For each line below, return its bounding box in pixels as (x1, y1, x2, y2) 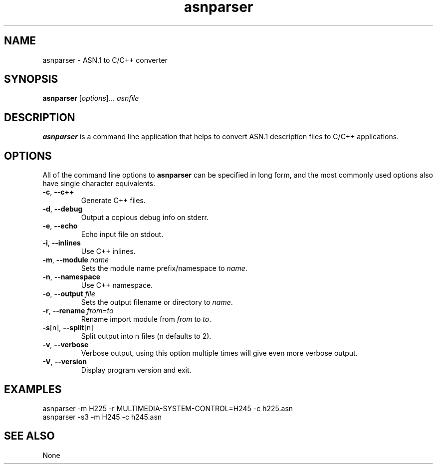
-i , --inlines (42, 238, 81, 247)
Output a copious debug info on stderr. (81, 213, 209, 222)
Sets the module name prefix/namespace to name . (81, 264, 247, 273)
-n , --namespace (42, 272, 101, 281)
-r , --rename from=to (42, 306, 114, 315)
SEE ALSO (4, 430, 55, 443)
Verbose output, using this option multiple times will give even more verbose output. (81, 349, 358, 358)
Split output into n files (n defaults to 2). (81, 332, 212, 341)
